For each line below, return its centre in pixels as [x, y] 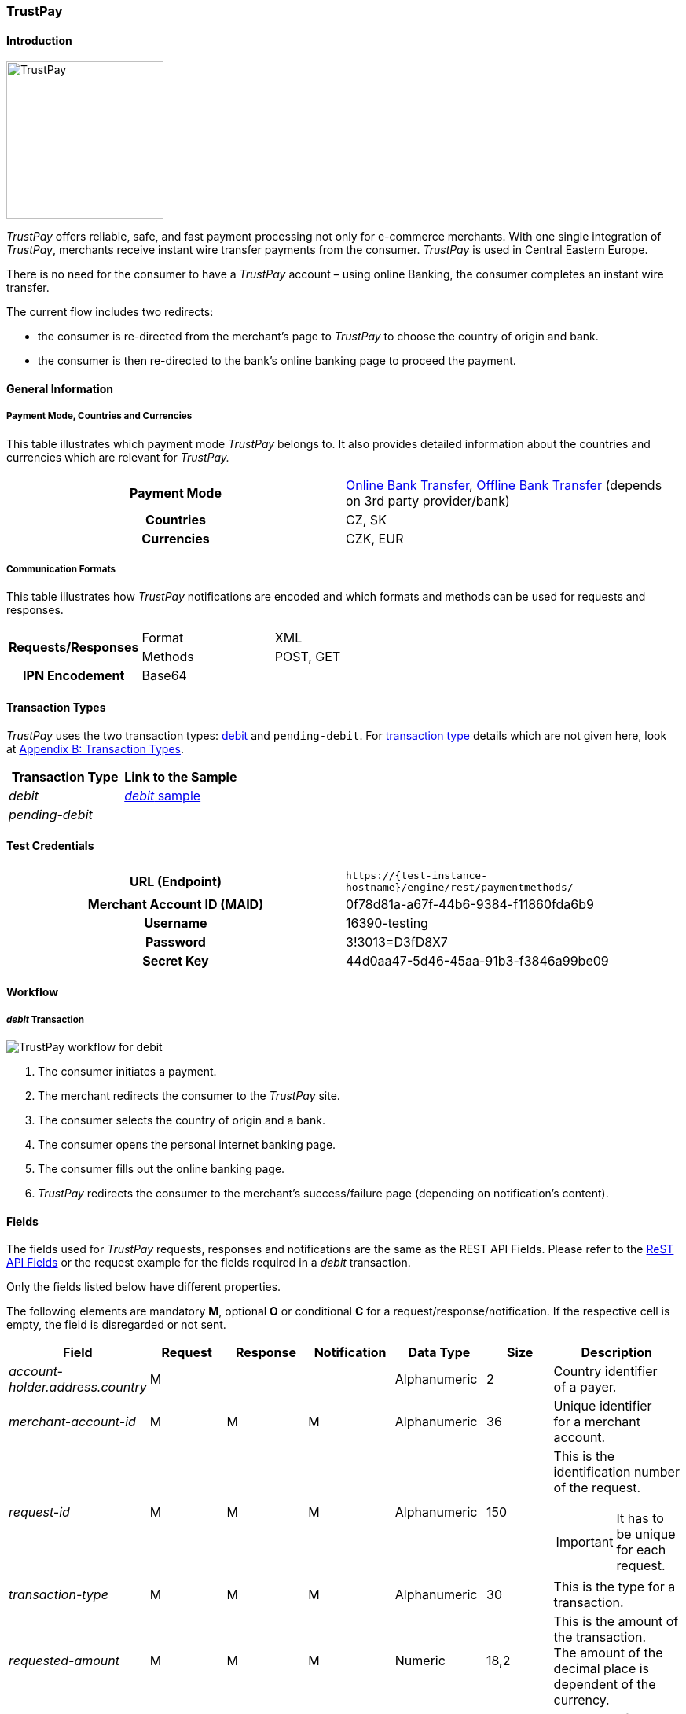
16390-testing [387, 923]
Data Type [439, 1353]
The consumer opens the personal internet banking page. [187, 1145]
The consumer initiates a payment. [127, 1072]
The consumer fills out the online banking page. [161, 1169]
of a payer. [585, 1387]
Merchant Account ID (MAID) [176, 904]
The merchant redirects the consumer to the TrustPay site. [189, 1096]
